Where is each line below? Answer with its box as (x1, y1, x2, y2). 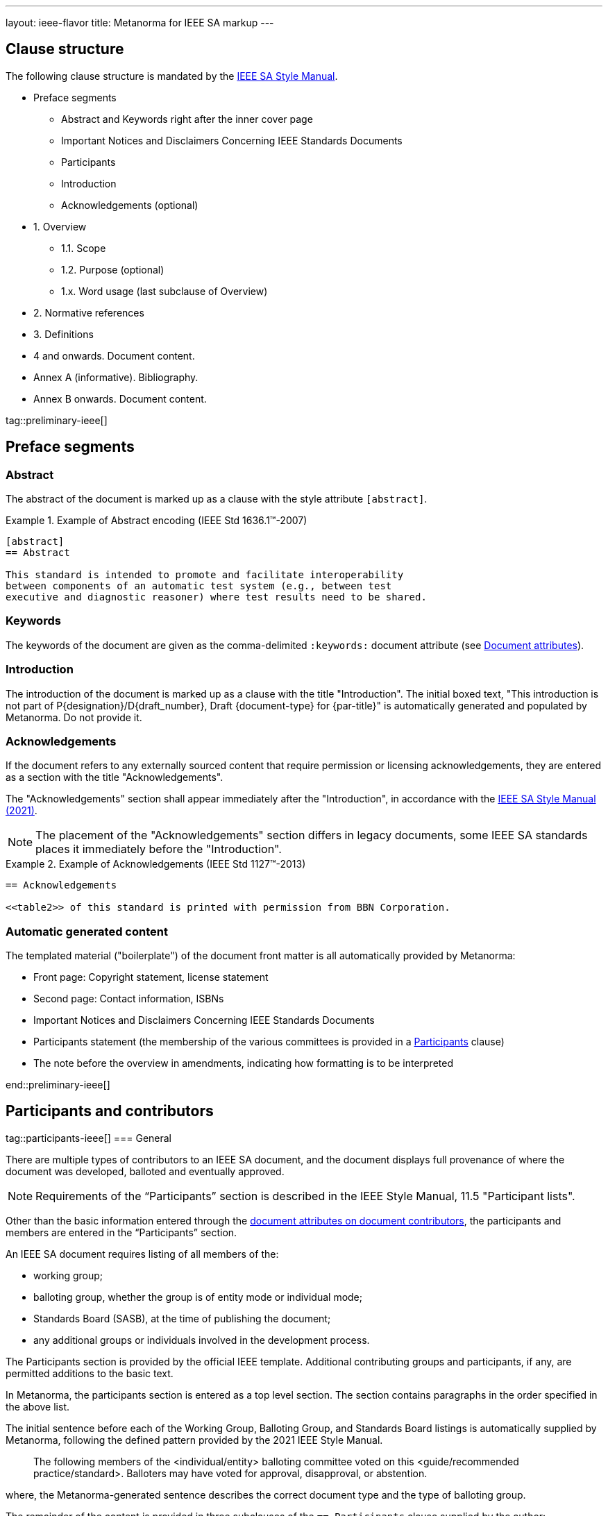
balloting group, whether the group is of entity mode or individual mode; (33, 1290, 363, 1303)
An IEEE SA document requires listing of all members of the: (6, 1247, 279, 1260)
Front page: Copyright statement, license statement (33, 971, 269, 984)
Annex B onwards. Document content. (33, 392, 207, 405)
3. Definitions (33, 328, 94, 340)
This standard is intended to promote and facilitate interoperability (6, 569, 404, 581)
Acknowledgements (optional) (61, 199, 199, 211)
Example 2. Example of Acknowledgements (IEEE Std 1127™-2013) (6, 858, 306, 870)
